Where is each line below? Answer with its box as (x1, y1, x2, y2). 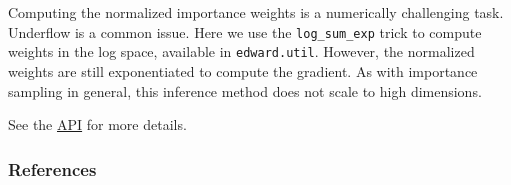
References (8, 156, 97, 181)
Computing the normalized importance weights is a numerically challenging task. (8, 2, 504, 22)
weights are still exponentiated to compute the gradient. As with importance (8, 60, 478, 81)
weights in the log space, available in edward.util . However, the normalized (8, 41, 475, 62)
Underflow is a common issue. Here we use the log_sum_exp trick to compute (8, 21, 482, 42)
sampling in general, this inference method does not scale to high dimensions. (8, 80, 482, 101)
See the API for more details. (8, 114, 187, 135)
